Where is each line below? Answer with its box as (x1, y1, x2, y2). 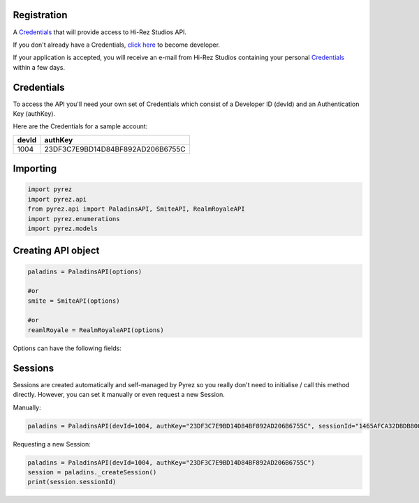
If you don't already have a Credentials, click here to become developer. (13, 40, 220, 49)
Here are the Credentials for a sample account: (13, 122, 148, 130)
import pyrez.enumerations (27, 215, 120, 223)
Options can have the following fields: (13, 344, 122, 352)
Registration (13, 9, 68, 21)
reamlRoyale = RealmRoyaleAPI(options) (27, 326, 164, 334)
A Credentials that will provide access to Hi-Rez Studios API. (13, 28, 187, 36)
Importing (13, 163, 57, 174)
